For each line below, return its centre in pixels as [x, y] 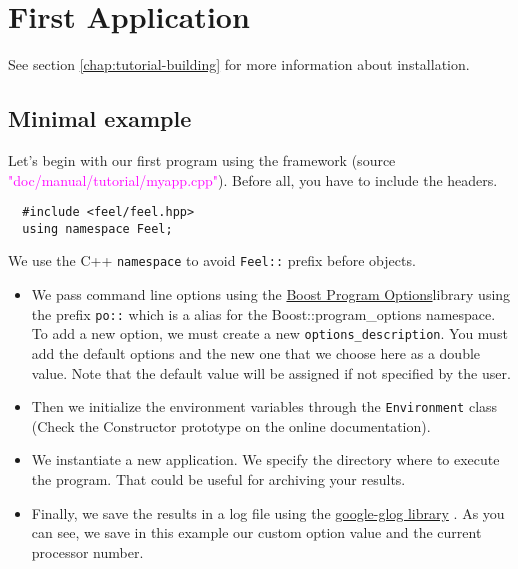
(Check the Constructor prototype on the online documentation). [231, 425]
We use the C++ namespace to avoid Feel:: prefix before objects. [212, 260]
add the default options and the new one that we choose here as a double [256, 352]
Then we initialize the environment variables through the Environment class [264, 406]
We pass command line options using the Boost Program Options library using [271, 294]
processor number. [87, 551]
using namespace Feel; [97, 228]
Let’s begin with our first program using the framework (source [202, 159]
